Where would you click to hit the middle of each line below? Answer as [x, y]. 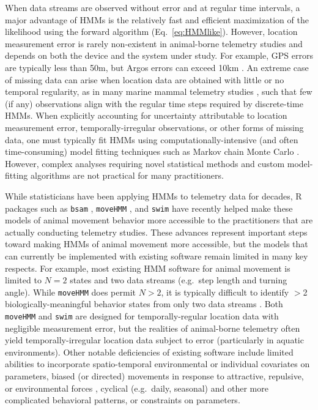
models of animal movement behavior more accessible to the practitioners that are [159, 220]
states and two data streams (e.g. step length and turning [179, 280]
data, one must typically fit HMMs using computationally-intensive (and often [152, 139]
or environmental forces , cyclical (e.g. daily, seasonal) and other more [137, 388]
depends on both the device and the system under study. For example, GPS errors [159, 55]
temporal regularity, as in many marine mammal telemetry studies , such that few [159, 91]
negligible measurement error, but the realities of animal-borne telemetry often [153, 328]
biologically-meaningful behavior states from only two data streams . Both [144, 304]
